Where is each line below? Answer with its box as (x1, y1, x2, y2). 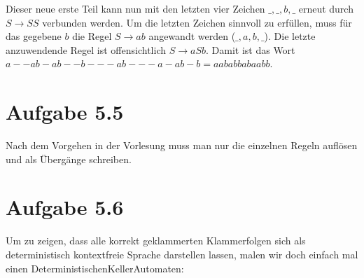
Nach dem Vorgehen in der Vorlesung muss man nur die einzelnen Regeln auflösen (6, 138, 358, 153)
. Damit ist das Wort (206, 42, 295, 57)
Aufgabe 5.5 (6, 97, 124, 126)
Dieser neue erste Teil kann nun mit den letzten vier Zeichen (6, 1, 265, 15)
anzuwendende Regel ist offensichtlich (6, 42, 166, 57)
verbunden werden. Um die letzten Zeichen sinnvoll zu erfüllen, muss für (42, 15, 352, 29)
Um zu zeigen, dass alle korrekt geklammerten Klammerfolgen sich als (6, 233, 306, 248)
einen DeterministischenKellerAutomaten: (6, 260, 184, 275)
